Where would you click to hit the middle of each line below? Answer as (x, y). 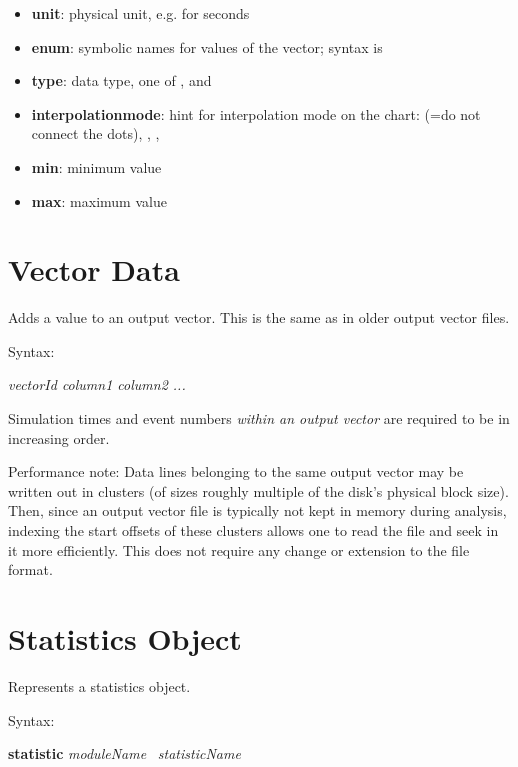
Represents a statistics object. (99, 685)
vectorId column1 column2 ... (97, 384)
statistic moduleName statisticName (124, 753)
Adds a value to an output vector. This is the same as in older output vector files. (259, 317)
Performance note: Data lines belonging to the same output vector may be (236, 471)
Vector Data (94, 269)
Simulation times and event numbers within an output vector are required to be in (259, 418)
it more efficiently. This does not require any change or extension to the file (239, 549)
